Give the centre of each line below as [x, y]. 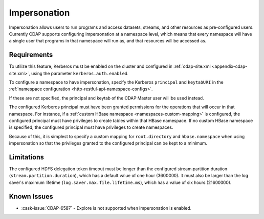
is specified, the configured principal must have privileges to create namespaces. [91, 127]
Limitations [26, 157]
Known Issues [31, 196]
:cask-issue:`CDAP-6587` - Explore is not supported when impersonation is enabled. [106, 208]
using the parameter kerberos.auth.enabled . [80, 73]
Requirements [31, 55]
